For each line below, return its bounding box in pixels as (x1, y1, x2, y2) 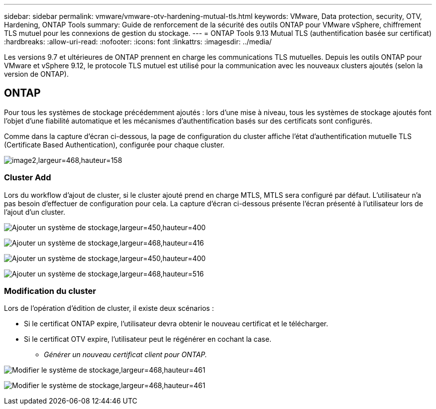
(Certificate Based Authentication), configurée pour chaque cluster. (4, 140, 225, 149)
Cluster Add (4, 172, 51, 183)
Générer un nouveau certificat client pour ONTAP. (44, 350, 207, 359)
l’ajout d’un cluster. (4, 207, 65, 216)
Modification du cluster (4, 285, 96, 296)
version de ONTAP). (4, 70, 69, 78)
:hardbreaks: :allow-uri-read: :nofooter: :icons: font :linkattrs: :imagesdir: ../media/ (4, 37, 272, 46)
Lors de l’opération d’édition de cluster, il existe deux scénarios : (4, 304, 214, 313)
